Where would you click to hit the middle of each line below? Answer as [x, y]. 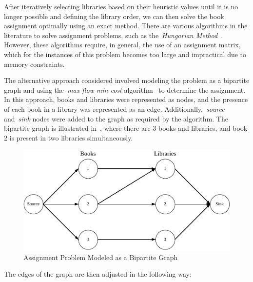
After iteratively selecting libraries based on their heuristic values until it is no [121, 6]
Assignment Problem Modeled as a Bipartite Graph [101, 257]
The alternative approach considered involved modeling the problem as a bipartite [127, 80]
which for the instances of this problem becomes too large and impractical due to [125, 54]
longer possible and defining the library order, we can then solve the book [114, 16]
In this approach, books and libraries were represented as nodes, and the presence [126, 99]
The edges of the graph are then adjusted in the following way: [98, 273]
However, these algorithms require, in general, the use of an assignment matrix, [122, 45]
